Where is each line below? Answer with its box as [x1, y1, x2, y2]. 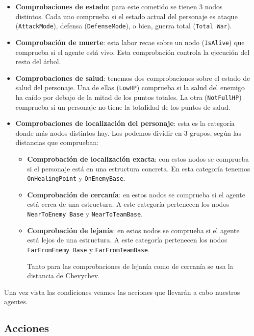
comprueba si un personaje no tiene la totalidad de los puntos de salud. [15, 101, 230, 112]
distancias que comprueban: [15, 137, 99, 147]
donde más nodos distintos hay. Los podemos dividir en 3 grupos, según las [15, 127, 242, 138]
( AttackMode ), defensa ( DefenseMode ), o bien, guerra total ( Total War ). [15, 21, 232, 31]
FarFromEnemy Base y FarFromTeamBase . [27, 244, 150, 254]
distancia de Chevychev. [27, 270, 100, 281]
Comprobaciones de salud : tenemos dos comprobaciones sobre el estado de [15, 72, 250, 83]
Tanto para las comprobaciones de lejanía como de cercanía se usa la [27, 261, 233, 271]
